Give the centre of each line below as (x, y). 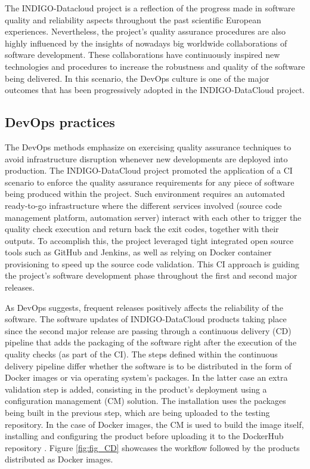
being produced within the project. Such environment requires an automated (145, 194)
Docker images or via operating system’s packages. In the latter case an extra (146, 377)
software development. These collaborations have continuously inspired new (142, 55)
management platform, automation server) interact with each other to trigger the (153, 217)
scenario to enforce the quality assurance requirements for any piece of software (150, 182)
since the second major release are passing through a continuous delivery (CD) (148, 330)
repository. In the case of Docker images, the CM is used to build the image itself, (154, 424)
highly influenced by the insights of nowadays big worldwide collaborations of (146, 43)
